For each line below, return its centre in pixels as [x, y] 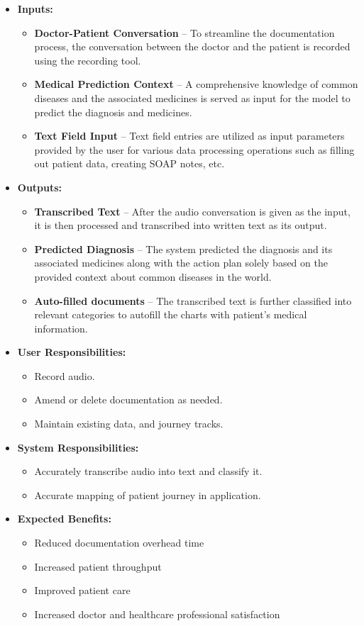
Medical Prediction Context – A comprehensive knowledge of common [196, 84]
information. [61, 328]
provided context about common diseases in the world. [153, 276]
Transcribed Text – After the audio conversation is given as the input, [192, 211]
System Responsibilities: [78, 447]
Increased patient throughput [98, 566]
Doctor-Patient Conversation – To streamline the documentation [184, 32]
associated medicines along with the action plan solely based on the [181, 263]
